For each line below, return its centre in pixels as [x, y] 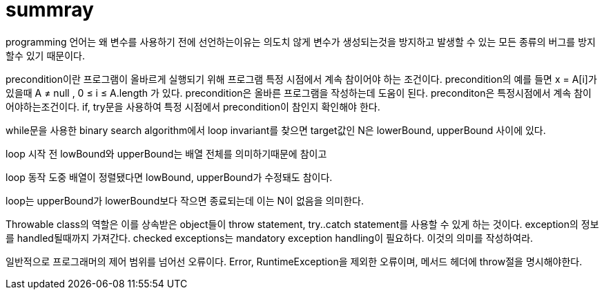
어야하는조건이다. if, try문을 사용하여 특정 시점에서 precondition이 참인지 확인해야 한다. [193, 106]
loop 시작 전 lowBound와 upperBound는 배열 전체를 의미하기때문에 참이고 [166, 153]
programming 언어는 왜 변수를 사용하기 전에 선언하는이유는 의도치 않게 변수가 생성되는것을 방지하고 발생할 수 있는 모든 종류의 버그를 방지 [301, 41]
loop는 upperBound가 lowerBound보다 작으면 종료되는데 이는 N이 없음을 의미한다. [185, 200]
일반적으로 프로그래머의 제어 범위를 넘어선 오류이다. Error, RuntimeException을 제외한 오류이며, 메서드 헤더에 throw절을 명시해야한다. [294, 261]
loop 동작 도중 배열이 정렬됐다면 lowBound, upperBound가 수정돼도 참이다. [169, 177]
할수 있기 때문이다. [45, 55]
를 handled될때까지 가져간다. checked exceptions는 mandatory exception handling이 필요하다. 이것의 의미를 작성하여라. [270, 238]
